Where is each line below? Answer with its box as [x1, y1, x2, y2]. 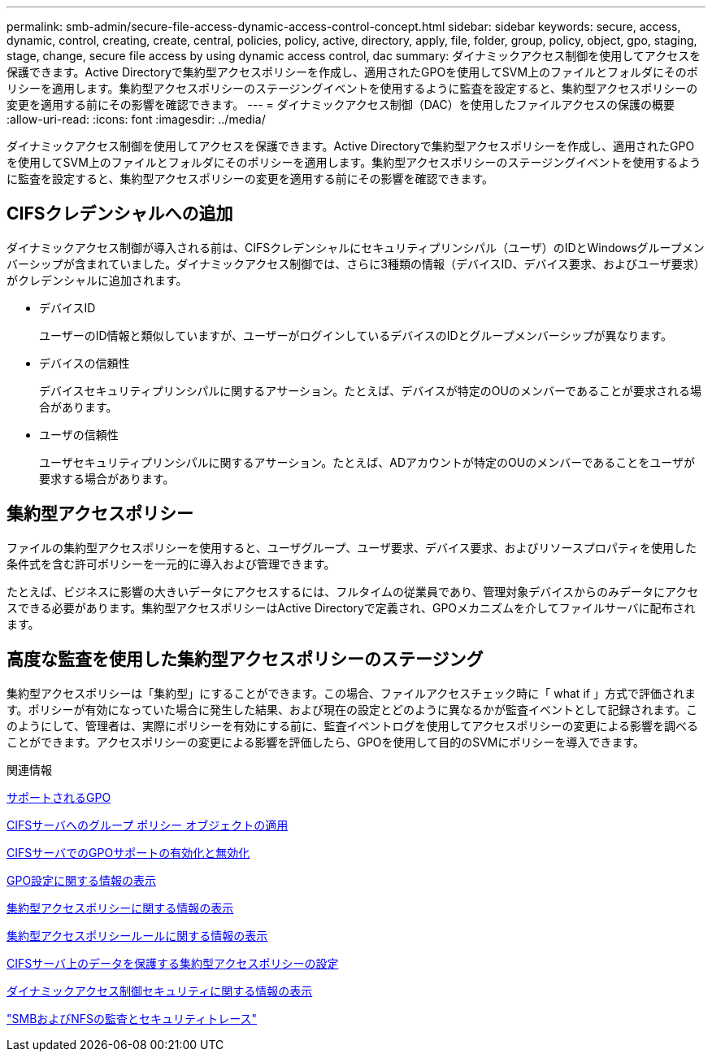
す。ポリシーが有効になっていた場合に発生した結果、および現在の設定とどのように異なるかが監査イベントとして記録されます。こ [7, 702, 698, 716]
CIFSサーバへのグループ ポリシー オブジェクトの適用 [7, 817, 289, 832]
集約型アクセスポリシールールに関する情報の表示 [7, 928, 268, 943]
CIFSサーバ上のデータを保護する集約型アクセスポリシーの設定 [7, 956, 339, 970]
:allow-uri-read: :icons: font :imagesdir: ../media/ [7, 112, 266, 126]
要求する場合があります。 [39, 471, 175, 485]
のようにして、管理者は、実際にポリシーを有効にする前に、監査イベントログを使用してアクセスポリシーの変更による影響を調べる [7, 718, 699, 733]
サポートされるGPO [7, 790, 111, 804]
